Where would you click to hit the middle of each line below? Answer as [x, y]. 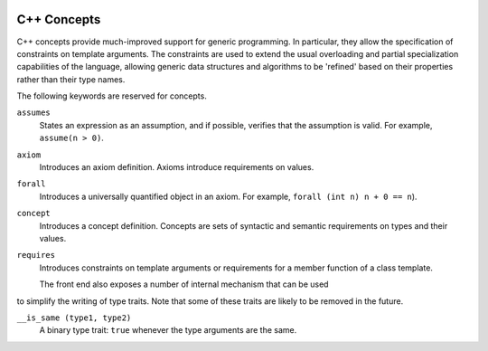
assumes [34, 113]
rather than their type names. [71, 79]
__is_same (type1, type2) [74, 318]
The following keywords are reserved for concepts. [112, 96]
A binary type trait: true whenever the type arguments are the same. [168, 330]
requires [36, 255]
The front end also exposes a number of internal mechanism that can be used [184, 284]
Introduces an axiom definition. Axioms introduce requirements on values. [177, 167]
